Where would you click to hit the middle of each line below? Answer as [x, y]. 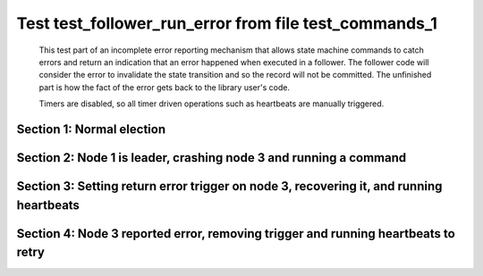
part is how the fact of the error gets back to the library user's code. [165, 87]
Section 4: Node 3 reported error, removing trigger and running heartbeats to [236, 234]
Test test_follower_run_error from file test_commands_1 [227, 23]
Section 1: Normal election [91, 129]
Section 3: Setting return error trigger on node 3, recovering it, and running [229, 186]
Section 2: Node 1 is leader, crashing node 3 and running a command [212, 158]
